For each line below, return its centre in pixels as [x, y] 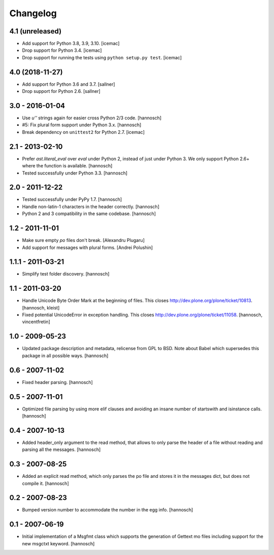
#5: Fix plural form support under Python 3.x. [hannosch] [82, 125]
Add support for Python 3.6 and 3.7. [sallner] [68, 84]
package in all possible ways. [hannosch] [65, 356]
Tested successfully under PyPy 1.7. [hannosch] [72, 199]
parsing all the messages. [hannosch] [61, 449]
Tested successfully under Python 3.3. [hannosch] [75, 173]
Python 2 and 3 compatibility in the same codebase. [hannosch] [89, 214]
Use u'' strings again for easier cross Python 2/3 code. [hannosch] [92, 118]
